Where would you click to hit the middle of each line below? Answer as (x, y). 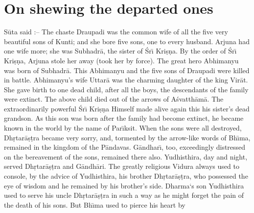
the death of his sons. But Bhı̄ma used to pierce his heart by (95, 204)
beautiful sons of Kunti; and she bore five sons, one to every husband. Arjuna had (127, 41)
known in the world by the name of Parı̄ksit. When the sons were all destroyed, (123, 128)
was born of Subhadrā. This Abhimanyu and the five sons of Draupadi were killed (127, 70)
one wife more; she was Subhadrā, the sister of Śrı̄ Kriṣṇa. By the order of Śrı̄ (120, 51)
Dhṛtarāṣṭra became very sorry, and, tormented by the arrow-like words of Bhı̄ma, (127, 137)
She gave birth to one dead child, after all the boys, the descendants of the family (126, 89)
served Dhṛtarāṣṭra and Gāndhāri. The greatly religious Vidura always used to (122, 166)
